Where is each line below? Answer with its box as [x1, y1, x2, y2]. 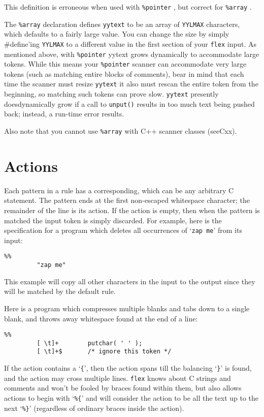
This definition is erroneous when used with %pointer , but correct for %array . [4, 2, 252, 12]
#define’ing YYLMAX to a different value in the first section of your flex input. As [4, 38, 257, 49]
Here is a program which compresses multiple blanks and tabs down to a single [4, 303, 250, 313]
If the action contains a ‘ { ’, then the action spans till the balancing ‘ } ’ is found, [4, 363, 252, 373]
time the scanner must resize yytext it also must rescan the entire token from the [4, 78, 258, 89]
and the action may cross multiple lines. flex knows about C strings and [4, 372, 231, 383]
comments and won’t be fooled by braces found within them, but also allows [4, 382, 242, 393]
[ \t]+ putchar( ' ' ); [37, 339, 143, 347]
